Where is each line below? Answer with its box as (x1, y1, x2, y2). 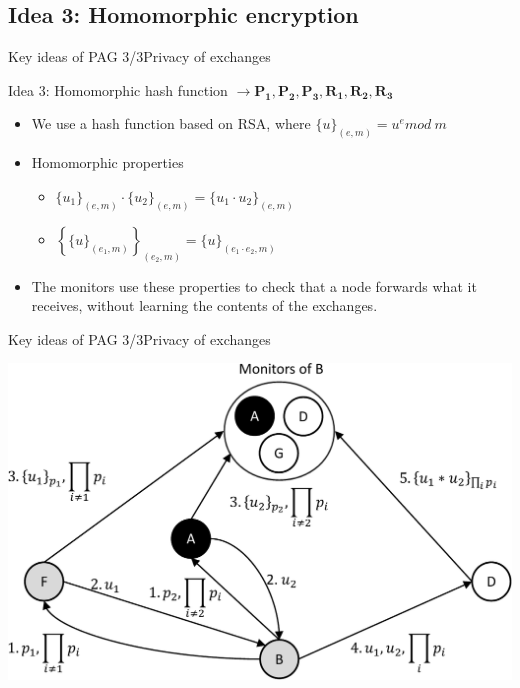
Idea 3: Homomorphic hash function (8, 79, 228, 100)
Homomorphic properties (31, 152, 184, 173)
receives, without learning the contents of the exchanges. (31, 295, 378, 316)
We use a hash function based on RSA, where (31, 113, 311, 134)
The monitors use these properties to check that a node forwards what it (31, 275, 477, 296)
